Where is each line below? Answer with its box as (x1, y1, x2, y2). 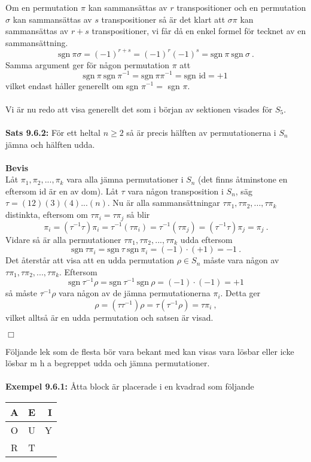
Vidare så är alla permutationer (5, 233, 121, 245)
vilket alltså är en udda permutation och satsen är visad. (5, 311, 214, 323)
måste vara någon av (203, 254, 279, 266)
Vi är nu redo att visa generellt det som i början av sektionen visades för (5, 102, 273, 115)
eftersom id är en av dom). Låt (5, 184, 118, 197)
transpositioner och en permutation (176, 1, 306, 13)
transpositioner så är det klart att (101, 13, 225, 25)
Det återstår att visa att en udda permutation (5, 254, 175, 266)
